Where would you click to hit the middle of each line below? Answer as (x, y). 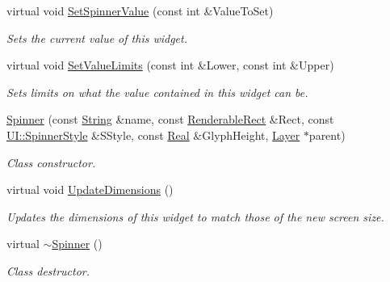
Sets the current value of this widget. (97, 38)
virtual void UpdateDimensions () (90, 189)
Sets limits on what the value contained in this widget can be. (157, 92)
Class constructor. (51, 162)
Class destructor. (48, 270)
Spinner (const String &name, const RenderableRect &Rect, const (170, 119)
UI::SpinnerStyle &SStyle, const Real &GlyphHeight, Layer (153, 135)
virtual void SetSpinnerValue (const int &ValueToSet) (140, 11)
